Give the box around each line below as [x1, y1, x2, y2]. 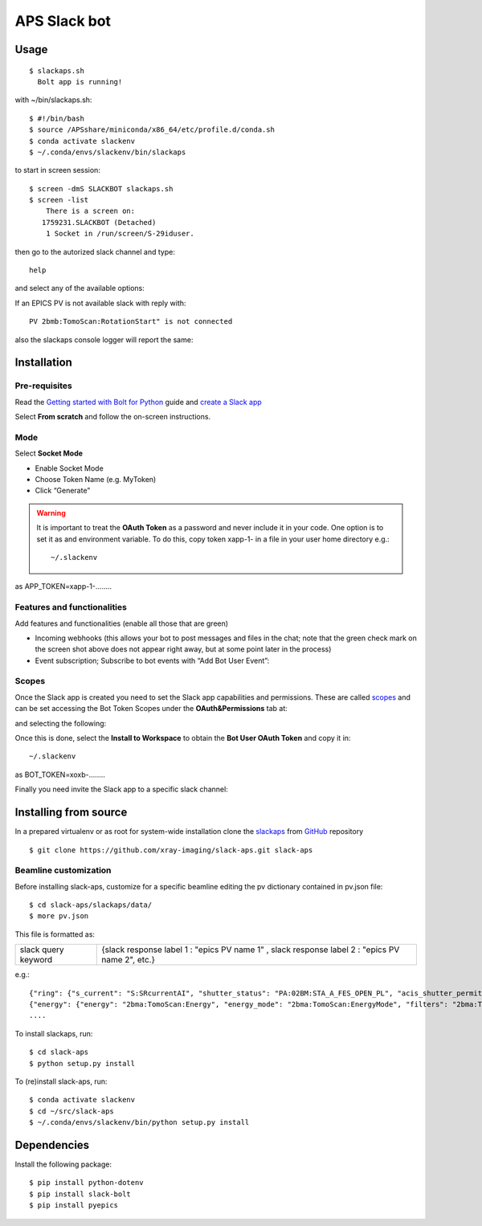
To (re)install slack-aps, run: [14, 1077, 108, 1086]
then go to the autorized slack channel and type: [14, 247, 176, 256]
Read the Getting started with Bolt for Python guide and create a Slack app [14, 397, 263, 407]
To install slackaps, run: [14, 1028, 93, 1038]
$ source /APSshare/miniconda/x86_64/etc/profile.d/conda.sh [29, 125, 275, 134]
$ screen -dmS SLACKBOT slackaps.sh [29, 184, 174, 193]
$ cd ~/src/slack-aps [29, 1106, 114, 1116]
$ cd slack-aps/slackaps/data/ [29, 901, 153, 909]
